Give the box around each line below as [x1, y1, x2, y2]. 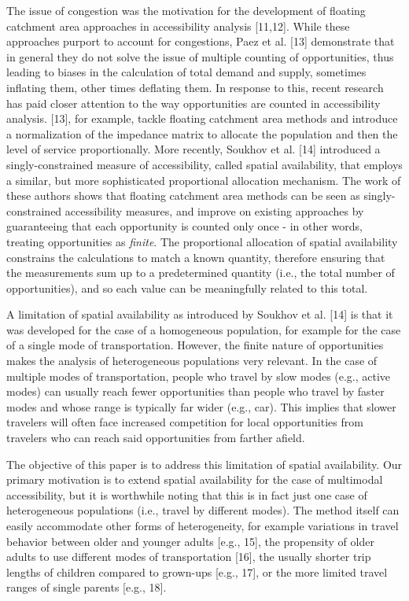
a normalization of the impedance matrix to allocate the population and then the [6, 125, 398, 142]
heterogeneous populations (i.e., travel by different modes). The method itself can [6, 502, 400, 518]
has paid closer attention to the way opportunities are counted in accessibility [6, 94, 381, 111]
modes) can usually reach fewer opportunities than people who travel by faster [6, 383, 385, 400]
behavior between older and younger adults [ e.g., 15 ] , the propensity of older [6, 533, 374, 549]
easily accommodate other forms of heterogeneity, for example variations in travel [6, 518, 399, 533]
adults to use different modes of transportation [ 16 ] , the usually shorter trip [6, 548, 371, 565]
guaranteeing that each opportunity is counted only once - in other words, [6, 218, 363, 234]
